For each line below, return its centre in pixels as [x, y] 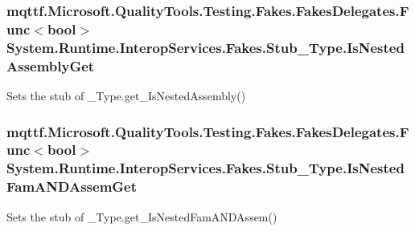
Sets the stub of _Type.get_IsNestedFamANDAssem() [142, 216]
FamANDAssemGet [72, 186]
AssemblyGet [51, 65]
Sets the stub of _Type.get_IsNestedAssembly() [126, 95]
